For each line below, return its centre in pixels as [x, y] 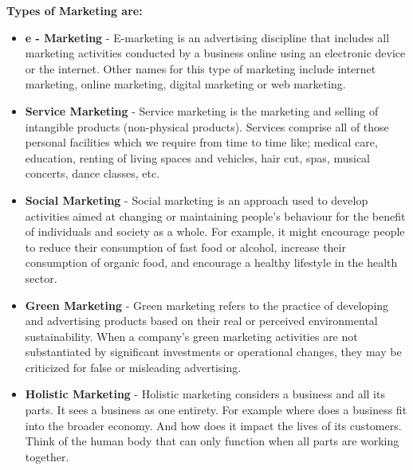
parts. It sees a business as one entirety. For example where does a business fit [216, 410]
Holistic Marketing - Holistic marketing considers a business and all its [205, 394]
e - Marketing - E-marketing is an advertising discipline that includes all [207, 37]
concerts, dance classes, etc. [92, 173]
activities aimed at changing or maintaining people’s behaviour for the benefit [215, 215]
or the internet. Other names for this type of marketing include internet [201, 68]
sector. [41, 278]
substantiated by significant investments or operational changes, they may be [213, 352]
